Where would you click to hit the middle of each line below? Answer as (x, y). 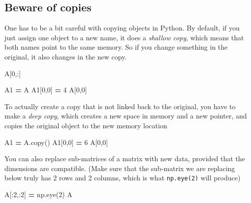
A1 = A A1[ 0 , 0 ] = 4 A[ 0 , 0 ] (46, 90)
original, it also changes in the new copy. (66, 56)
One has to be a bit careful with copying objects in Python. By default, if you (122, 28)
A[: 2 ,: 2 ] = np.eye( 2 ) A (38, 194)
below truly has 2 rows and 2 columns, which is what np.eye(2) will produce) (123, 178)
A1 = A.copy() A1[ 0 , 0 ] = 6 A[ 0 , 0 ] (56, 142)
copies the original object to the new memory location (86, 125)
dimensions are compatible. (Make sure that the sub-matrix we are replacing (120, 168)
